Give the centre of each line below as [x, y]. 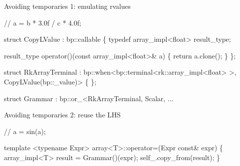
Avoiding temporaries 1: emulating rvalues [67, 6]
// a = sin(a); [25, 131]
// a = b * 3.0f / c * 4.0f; [43, 22]
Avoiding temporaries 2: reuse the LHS [62, 115]
